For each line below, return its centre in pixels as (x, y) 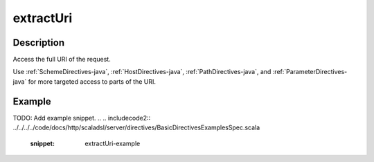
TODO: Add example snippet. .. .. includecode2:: (82, 118)
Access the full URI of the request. (62, 60)
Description (39, 43)
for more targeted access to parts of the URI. (92, 81)
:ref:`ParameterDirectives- (310, 72)
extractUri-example (113, 143)
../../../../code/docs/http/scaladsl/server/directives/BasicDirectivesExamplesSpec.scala (136, 127)
